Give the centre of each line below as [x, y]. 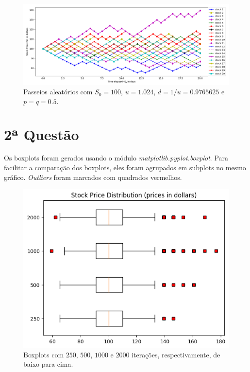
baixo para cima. [48, 364]
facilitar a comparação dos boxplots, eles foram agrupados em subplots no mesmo [125, 167]
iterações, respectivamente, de [176, 354]
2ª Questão [42, 134]
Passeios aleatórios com [58, 92]
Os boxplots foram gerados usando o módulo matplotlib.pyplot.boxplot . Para [116, 158]
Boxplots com [44, 354]
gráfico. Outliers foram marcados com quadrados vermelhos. [93, 177]
